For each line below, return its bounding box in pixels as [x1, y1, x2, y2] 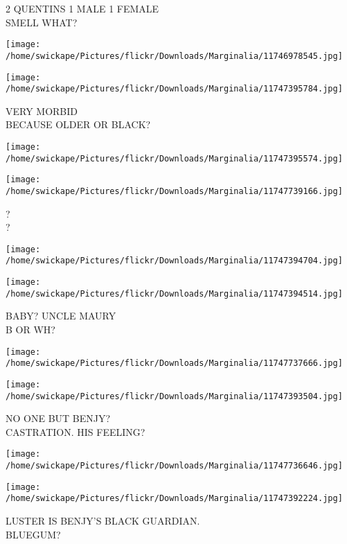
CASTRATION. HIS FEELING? [6, 424, 145, 439]
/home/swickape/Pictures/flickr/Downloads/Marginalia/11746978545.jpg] [6, 51, 343, 61]
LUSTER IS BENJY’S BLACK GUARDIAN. [6, 514, 200, 528]
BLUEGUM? [6, 527, 61, 541]
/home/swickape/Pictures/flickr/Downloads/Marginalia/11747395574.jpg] [6, 153, 343, 164]
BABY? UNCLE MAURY [6, 308, 116, 323]
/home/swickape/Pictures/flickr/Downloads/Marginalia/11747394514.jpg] [6, 288, 343, 299]
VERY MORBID [6, 103, 78, 118]
